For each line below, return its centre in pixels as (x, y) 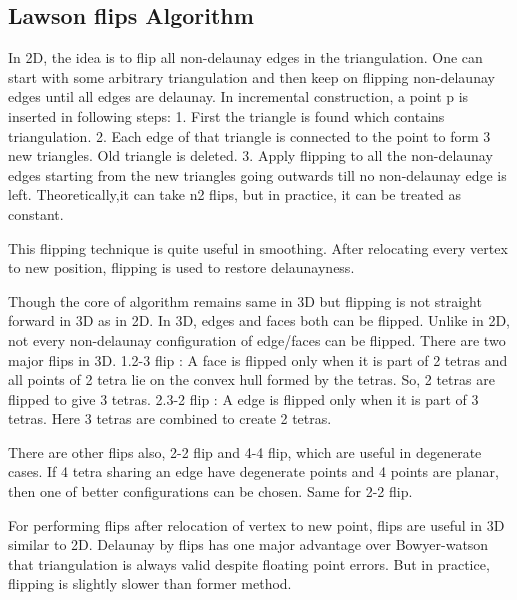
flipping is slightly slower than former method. (150, 583)
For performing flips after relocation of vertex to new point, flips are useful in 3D (256, 524)
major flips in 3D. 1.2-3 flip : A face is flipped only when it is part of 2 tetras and (258, 359)
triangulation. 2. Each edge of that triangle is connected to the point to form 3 (249, 135)
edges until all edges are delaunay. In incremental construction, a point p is (238, 96)
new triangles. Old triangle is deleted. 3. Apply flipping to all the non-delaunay (250, 155)
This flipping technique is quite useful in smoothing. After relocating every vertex (258, 247)
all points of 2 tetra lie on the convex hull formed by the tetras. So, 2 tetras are (251, 379)
